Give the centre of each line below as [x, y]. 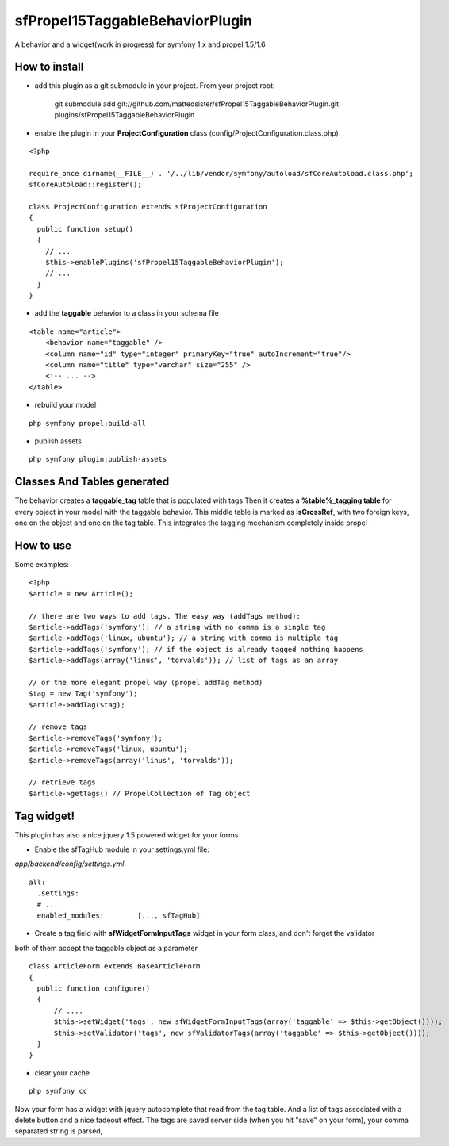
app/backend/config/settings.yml [69, 864]
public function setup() [85, 229]
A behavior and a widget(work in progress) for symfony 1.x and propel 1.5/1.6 [140, 44]
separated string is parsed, [59, 1131]
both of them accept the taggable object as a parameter [106, 948]
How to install [49, 67]
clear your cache [62, 1073]
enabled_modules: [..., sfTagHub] [119, 916]
